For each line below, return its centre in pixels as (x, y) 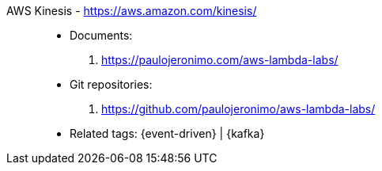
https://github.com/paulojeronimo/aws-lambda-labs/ (238, 109)
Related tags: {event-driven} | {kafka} (167, 133)
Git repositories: (111, 84)
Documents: (101, 35)
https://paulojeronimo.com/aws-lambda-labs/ (220, 60)
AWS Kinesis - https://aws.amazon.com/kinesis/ (132, 11)
